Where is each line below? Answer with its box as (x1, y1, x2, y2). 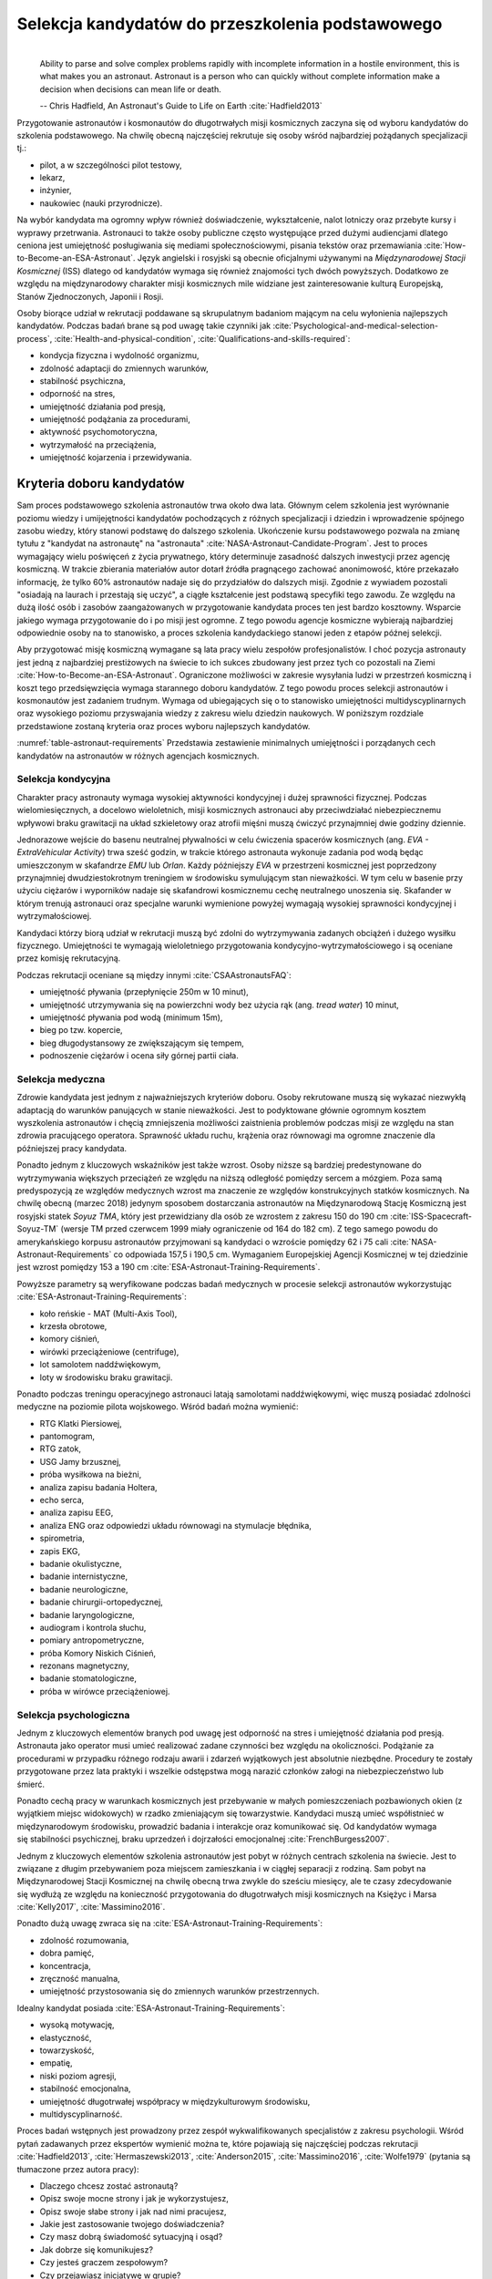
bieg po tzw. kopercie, (39, 1025, 123, 1036)
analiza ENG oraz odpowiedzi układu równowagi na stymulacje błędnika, (39, 1520, 312, 1531)
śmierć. (16, 1779, 46, 1789)
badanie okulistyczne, (39, 1558, 122, 1569)
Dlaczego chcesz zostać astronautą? (39, 2180, 179, 2191)
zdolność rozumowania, (39, 1934, 129, 1945)
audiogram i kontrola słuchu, (39, 1622, 147, 1633)
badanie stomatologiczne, (39, 1673, 137, 1684)
